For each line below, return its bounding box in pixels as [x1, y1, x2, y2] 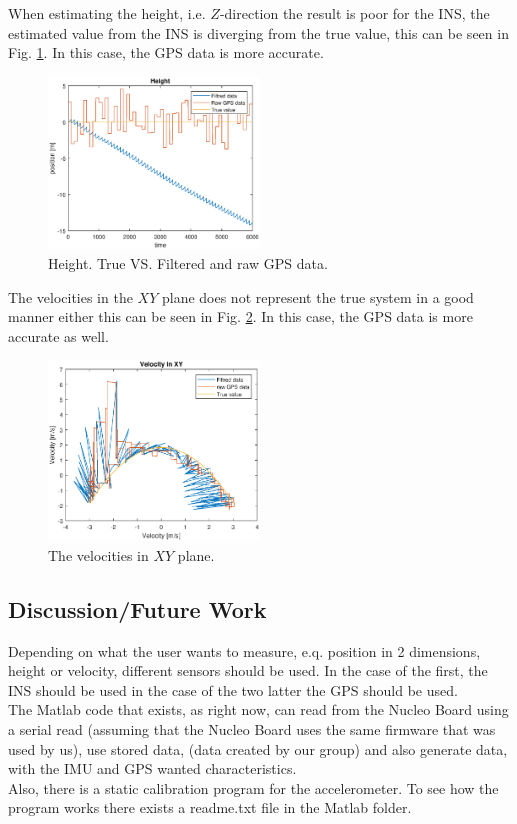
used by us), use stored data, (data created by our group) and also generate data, [8, 738, 508, 759]
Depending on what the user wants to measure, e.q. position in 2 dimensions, [8, 640, 481, 661]
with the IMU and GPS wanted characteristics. [8, 758, 297, 779]
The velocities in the [8, 286, 133, 307]
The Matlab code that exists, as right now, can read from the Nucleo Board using [8, 699, 509, 720]
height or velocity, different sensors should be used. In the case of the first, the [8, 660, 488, 681]
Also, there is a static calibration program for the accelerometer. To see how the [8, 777, 499, 798]
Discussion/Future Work [8, 593, 267, 624]
